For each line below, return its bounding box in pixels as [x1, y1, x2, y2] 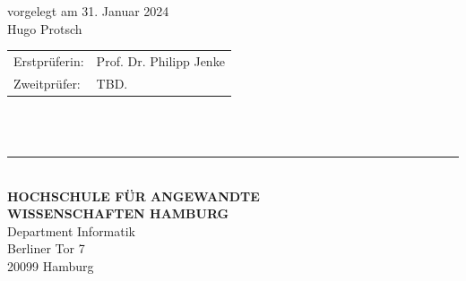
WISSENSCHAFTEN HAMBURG [7, 204, 229, 223]
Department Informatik [7, 221, 136, 240]
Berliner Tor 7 [7, 239, 85, 258]
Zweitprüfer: [13, 73, 81, 92]
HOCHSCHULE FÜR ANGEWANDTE [7, 186, 260, 205]
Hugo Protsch [7, 19, 82, 38]
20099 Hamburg [7, 257, 94, 276]
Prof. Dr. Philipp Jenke [96, 51, 225, 70]
